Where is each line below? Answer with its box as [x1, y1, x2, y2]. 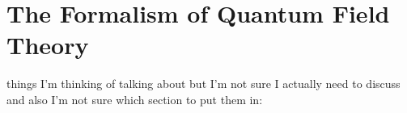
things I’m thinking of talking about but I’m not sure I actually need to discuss [6, 75, 401, 92]
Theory [6, 28, 89, 61]
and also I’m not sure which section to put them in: [6, 90, 263, 107]
